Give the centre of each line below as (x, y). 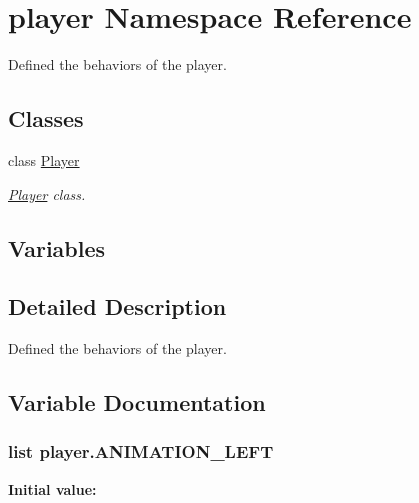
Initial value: (52, 488)
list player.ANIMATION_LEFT (141, 451)
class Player (44, 159)
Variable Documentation (137, 402)
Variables (57, 247)
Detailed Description (117, 306)
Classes (46, 118)
